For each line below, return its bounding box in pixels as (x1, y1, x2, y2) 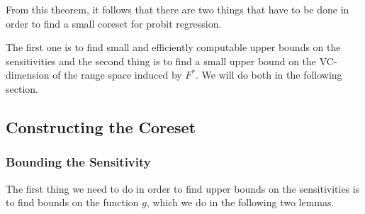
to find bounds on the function (6, 195, 139, 210)
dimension (6, 67, 50, 82)
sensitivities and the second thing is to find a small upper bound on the (6, 53, 317, 68)
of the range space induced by (52, 67, 182, 82)
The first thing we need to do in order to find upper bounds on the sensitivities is (6, 181, 360, 196)
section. (6, 81, 38, 96)
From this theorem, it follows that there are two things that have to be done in (6, 2, 349, 16)
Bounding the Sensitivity (6, 153, 151, 171)
